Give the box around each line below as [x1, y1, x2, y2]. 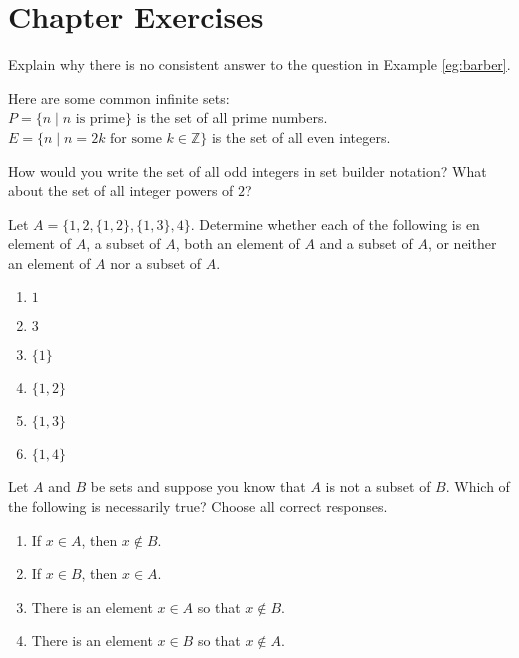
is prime [75, 112, 125, 127]
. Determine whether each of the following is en [190, 213, 480, 234]
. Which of [445, 476, 510, 497]
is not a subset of [325, 476, 431, 497]
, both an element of [175, 233, 300, 254]
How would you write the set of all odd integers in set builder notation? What [8, 160, 487, 181]
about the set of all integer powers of [8, 180, 234, 201]
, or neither [427, 233, 497, 254]
